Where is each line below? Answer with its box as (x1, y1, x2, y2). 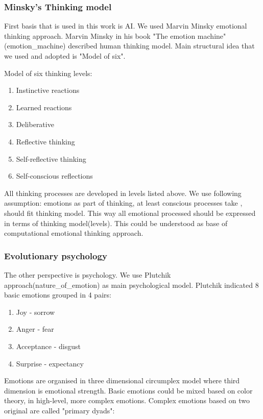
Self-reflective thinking (16, 153, 86, 164)
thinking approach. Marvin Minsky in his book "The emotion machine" (4, 30, 226, 41)
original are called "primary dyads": (4, 405, 115, 415)
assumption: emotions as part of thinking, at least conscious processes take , (4, 198, 243, 208)
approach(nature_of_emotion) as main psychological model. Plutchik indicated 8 (4, 279, 259, 290)
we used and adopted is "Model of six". (4, 51, 126, 61)
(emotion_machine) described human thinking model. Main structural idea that (4, 40, 255, 51)
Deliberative (16, 119, 54, 130)
